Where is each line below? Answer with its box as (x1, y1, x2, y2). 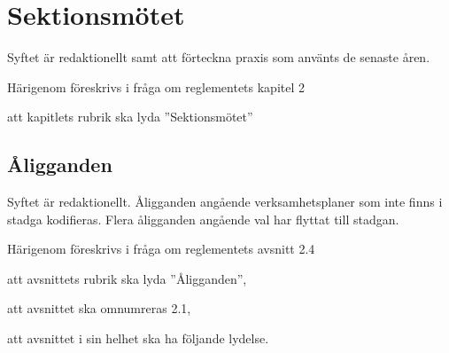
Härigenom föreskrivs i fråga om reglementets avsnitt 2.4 (7, 239, 315, 258)
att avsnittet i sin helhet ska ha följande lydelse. (7, 329, 269, 348)
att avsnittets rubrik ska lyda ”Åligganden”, (7, 269, 247, 287)
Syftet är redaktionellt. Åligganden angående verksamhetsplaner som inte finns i (7, 192, 443, 211)
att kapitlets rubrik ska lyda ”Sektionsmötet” (7, 107, 253, 126)
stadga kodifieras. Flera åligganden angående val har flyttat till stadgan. (7, 209, 399, 228)
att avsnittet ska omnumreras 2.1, (7, 299, 191, 318)
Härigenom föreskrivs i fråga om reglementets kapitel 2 (7, 77, 306, 96)
